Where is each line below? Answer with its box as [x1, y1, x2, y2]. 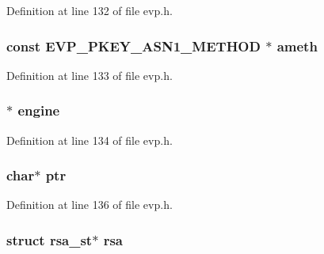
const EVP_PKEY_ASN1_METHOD [6, 36, 261, 55]
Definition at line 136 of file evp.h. [6, 196, 173, 213]
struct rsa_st [6, 229, 93, 249]
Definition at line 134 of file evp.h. [6, 131, 173, 148]
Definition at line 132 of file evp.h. [6, 2, 173, 18]
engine [17, 100, 60, 120]
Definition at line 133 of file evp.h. [6, 66, 173, 83]
